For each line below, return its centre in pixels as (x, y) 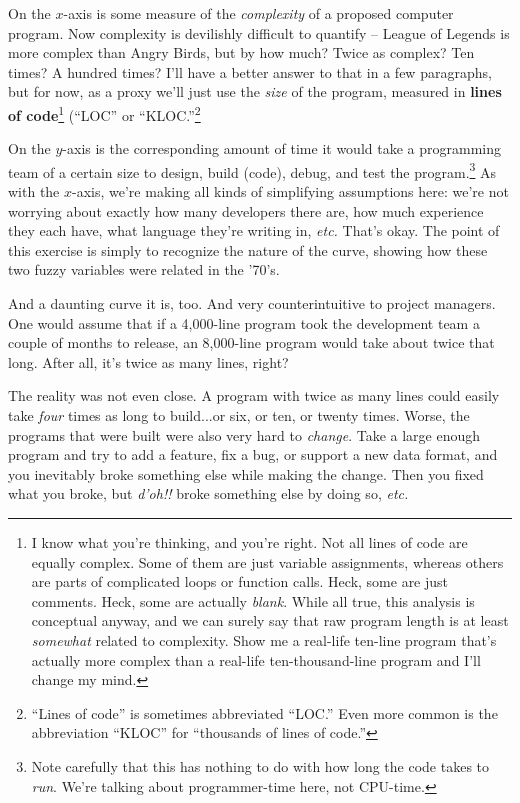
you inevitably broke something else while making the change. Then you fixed (246, 473)
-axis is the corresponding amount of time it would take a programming (281, 148)
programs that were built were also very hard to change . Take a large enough (244, 434)
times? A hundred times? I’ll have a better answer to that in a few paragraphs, (250, 71)
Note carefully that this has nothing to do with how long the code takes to (260, 765)
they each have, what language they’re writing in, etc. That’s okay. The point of (254, 230)
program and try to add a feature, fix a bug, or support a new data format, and (253, 454)
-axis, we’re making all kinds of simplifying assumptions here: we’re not (290, 191)
